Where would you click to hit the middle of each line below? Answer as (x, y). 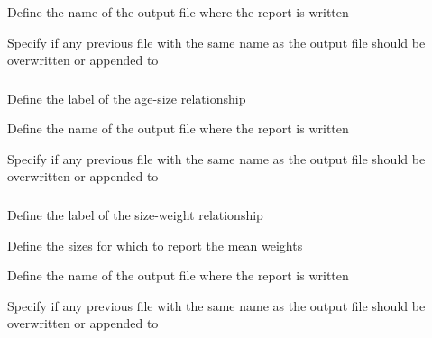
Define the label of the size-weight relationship (135, 215)
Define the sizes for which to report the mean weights (155, 245)
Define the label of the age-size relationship (127, 98)
